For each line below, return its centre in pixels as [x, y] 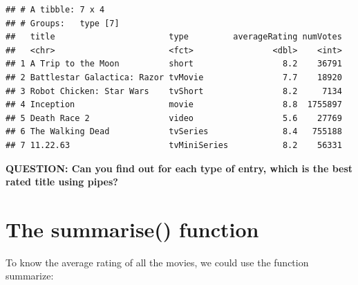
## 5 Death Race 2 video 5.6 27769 [174, 118]
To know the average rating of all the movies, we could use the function [157, 262]
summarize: [30, 276]
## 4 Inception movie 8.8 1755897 [174, 105]
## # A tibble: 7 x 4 [55, 10]
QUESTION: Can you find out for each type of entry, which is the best [179, 168]
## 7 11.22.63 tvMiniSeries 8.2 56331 [174, 145]
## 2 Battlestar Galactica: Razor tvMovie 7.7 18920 [174, 77]
